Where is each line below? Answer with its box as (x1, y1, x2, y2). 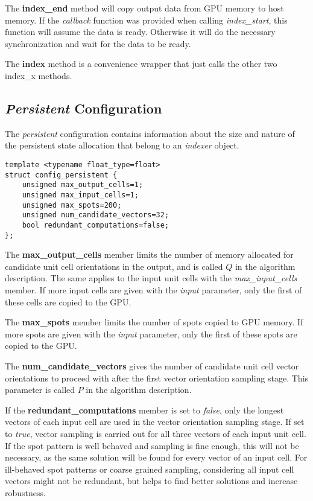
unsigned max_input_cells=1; (22, 190, 139, 199)
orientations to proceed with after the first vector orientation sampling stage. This (5, 371, 309, 384)
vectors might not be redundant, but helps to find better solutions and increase (5, 474, 298, 487)
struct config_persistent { (5, 170, 118, 179)
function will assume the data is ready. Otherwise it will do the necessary (5, 25, 276, 38)
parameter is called (5, 383, 75, 396)
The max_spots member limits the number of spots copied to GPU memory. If (5, 316, 303, 328)
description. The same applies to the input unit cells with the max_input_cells (5, 272, 297, 284)
